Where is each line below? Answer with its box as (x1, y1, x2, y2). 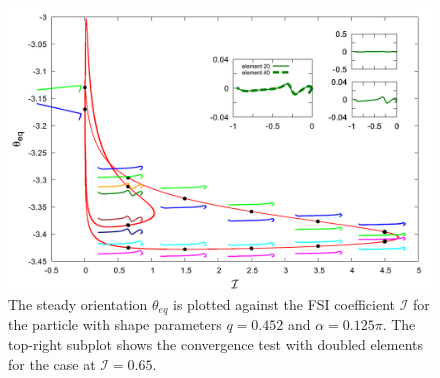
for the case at (8, 353, 96, 374)
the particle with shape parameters (8, 314, 222, 335)
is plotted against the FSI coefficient (172, 293, 395, 314)
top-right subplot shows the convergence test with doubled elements (8, 334, 423, 355)
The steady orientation (8, 293, 148, 314)
